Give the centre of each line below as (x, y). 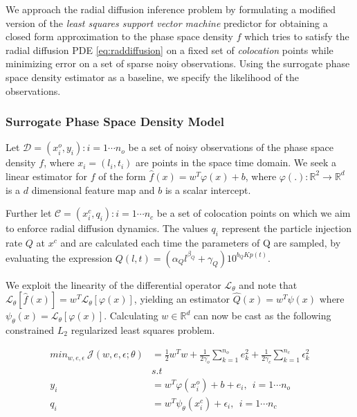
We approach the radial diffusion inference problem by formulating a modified (171, 9)
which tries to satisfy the (297, 36)
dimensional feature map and (93, 189)
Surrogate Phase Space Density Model (115, 122)
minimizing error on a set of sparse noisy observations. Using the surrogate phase (178, 63)
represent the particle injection (287, 228)
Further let (29, 213)
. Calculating (131, 316)
